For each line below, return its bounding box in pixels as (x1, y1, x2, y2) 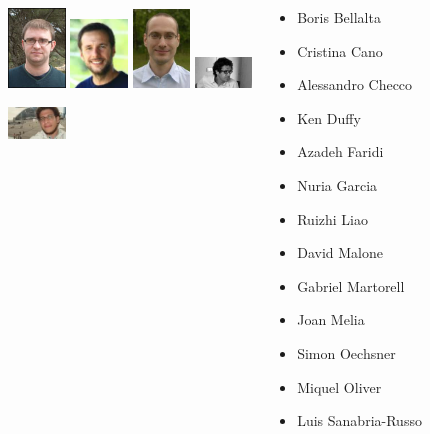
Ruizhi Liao (297, 208, 368, 229)
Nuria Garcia (297, 174, 378, 195)
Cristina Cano (297, 40, 383, 61)
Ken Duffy (297, 107, 361, 128)
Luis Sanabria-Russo (297, 410, 422, 431)
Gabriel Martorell (297, 275, 405, 296)
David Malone (297, 242, 383, 263)
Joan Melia (297, 309, 365, 330)
